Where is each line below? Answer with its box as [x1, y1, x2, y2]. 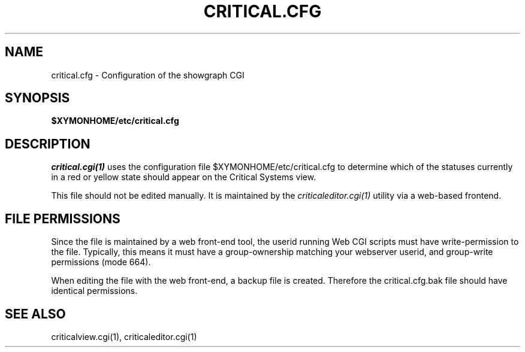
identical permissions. [51, 286, 138, 296]
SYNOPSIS [5, 90, 70, 106]
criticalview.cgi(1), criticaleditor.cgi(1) [51, 331, 197, 342]
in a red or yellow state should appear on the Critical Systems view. [51, 172, 316, 183]
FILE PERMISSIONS [5, 211, 120, 226]
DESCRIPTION [5, 136, 90, 151]
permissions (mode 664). [51, 257, 151, 268]
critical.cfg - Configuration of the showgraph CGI [51, 69, 245, 80]
